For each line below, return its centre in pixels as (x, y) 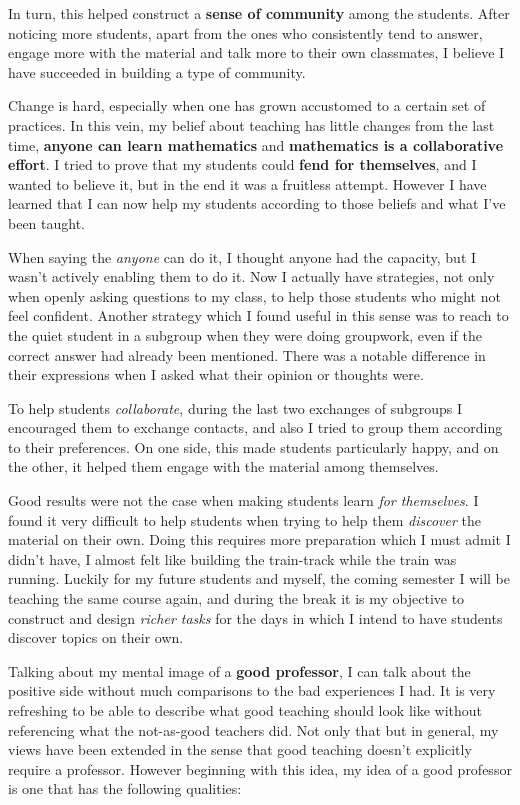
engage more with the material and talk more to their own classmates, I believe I (256, 52)
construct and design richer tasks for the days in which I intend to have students (255, 617)
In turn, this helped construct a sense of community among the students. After (259, 13)
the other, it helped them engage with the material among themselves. (223, 466)
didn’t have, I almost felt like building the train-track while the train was (232, 558)
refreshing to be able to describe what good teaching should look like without (245, 710)
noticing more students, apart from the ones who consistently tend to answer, (245, 32)
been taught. (47, 222)
